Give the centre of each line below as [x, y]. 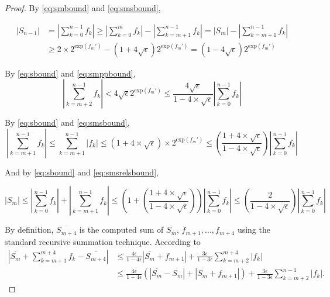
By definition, [29, 229]
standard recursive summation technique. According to [103, 241]
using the [254, 229]
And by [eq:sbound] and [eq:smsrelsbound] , [82, 172]
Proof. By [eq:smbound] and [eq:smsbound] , [83, 8]
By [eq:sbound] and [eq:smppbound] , [70, 73]
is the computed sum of [121, 229]
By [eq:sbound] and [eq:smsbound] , [67, 122]
